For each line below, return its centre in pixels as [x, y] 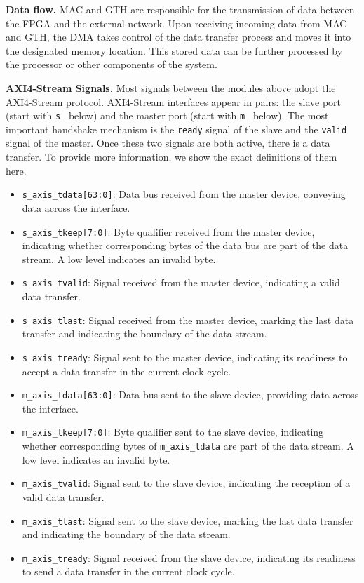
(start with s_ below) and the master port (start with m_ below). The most [167, 115]
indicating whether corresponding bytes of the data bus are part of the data [185, 245]
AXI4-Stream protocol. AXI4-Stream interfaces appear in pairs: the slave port [174, 101]
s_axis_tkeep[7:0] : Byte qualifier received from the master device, [168, 231]
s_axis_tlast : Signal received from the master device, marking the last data [188, 320]
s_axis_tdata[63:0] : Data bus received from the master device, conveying [184, 194]
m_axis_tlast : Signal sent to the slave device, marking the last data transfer [188, 520]
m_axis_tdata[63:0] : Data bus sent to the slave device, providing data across [190, 395]
